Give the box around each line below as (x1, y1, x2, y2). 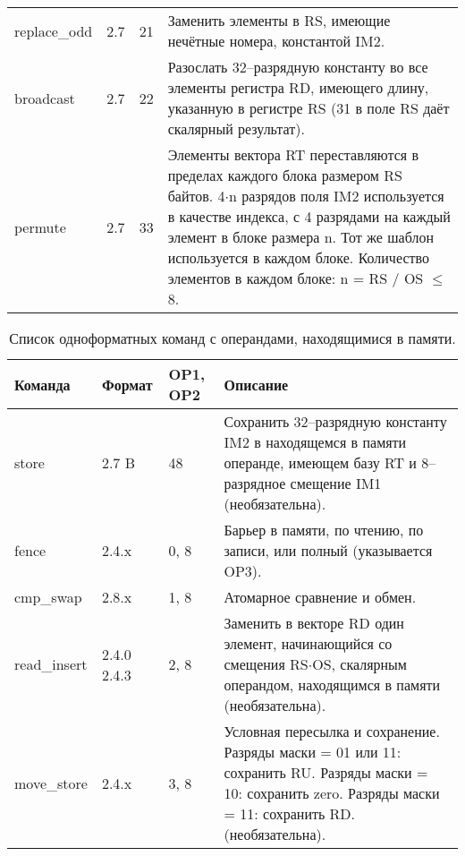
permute (14, 216, 66, 237)
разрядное (224, 473, 286, 493)
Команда (14, 373, 71, 395)
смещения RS (224, 654, 309, 674)
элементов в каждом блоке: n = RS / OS (167, 268, 424, 288)
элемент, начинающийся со (224, 633, 393, 654)
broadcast (14, 87, 75, 108)
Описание (224, 373, 289, 395)
